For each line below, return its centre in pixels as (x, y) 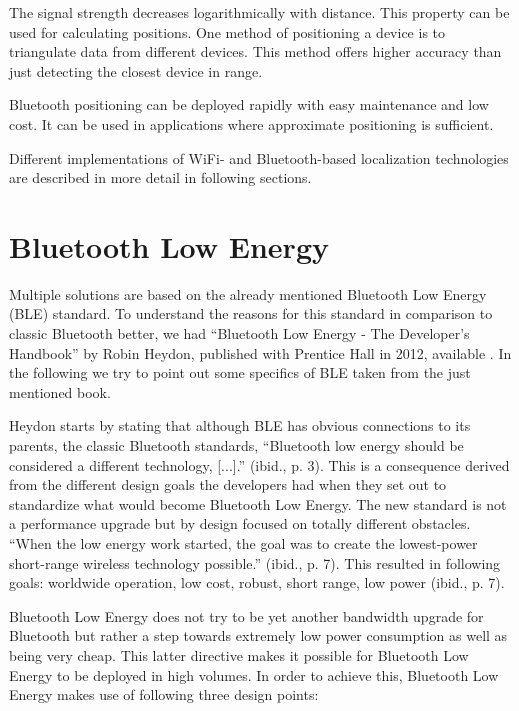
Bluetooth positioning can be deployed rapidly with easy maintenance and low (249, 104)
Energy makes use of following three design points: (164, 694)
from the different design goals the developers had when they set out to (228, 484)
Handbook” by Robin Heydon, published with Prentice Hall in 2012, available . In (260, 352)
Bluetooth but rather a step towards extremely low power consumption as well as (258, 635)
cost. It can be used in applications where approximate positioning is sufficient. (251, 123)
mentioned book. (60, 391)
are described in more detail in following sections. (160, 177)
